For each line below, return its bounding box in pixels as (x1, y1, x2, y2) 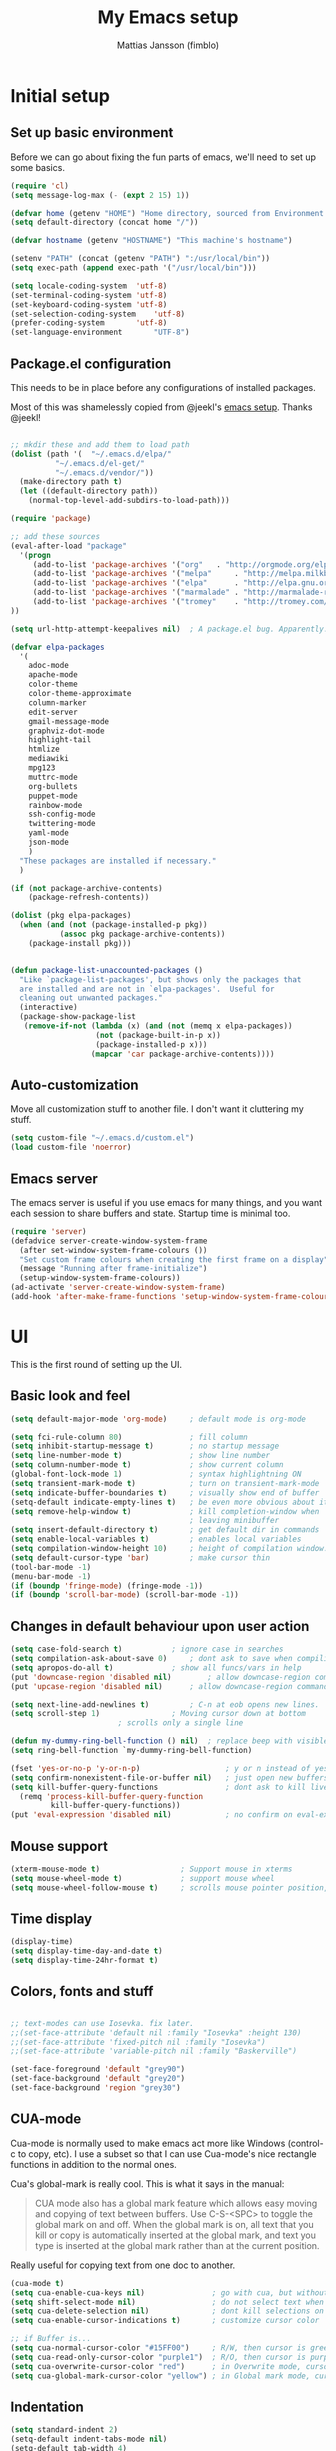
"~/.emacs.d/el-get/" (54, 458, 145, 468)
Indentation (10, 2398, 85, 2415)
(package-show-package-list (19, 1012, 137, 1022)
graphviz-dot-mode (28, 726, 105, 736)
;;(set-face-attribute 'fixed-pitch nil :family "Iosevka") (10, 2037, 267, 2047)
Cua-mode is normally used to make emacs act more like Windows (10, 2137, 286, 2149)
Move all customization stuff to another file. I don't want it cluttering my (10, 1103, 305, 1115)
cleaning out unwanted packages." (19, 993, 163, 1003)
